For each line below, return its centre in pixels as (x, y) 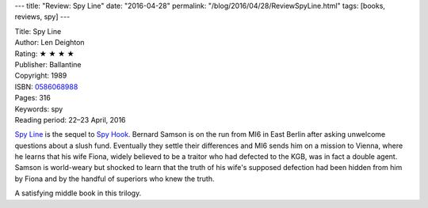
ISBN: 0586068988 (46, 86)
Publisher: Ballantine (48, 64)
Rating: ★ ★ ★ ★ (44, 53)
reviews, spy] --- (42, 17)
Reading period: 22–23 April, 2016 (70, 119)
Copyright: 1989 (41, 76)
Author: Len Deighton (50, 43)
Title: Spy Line (38, 31)
